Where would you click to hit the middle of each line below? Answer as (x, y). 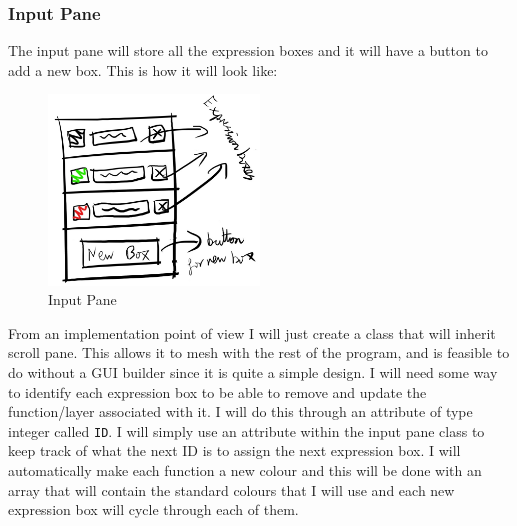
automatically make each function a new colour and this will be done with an (245, 469)
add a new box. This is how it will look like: (143, 69)
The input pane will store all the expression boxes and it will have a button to (248, 50)
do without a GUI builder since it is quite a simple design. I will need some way (253, 371)
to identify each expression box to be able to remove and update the (217, 391)
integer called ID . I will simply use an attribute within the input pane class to (246, 430)
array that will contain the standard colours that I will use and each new (231, 489)
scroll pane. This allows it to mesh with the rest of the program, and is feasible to (259, 352)
